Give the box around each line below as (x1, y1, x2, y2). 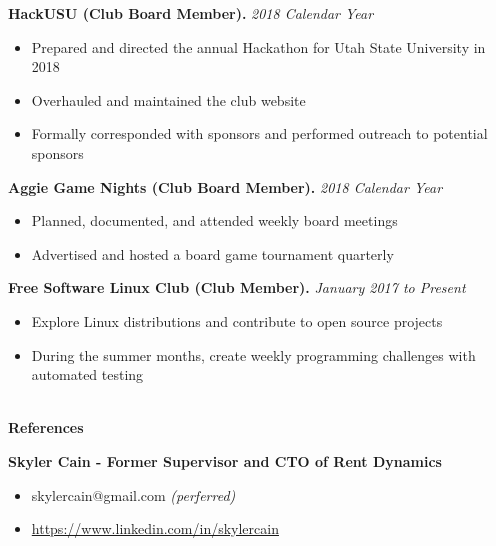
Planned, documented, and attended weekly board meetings (31, 210, 398, 231)
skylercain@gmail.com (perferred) (31, 484, 236, 505)
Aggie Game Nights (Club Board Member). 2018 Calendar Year (8, 176, 443, 197)
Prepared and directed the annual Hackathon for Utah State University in (31, 36, 486, 57)
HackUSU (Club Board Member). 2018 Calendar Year (8, 3, 374, 23)
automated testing (31, 364, 144, 385)
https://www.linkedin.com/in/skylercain (31, 518, 279, 539)
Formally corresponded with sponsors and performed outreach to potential (31, 123, 488, 144)
